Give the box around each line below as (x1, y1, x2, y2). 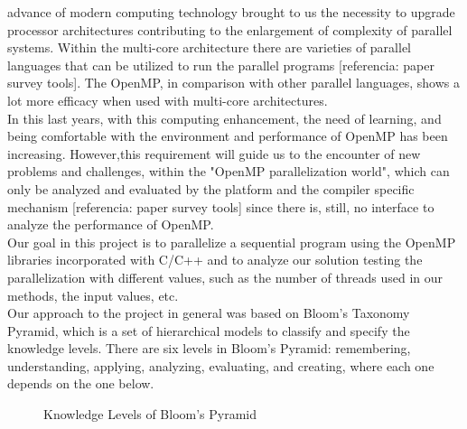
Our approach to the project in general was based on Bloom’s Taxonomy (7, 303, 410, 322)
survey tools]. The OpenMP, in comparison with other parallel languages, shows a (7, 73, 460, 92)
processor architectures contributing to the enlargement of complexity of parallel (7, 20, 453, 39)
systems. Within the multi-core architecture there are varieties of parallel (7, 38, 411, 57)
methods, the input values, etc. (7, 285, 179, 304)
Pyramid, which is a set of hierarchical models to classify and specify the (7, 321, 410, 340)
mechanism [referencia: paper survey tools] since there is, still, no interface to (7, 197, 434, 216)
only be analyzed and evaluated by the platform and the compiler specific (7, 179, 415, 198)
